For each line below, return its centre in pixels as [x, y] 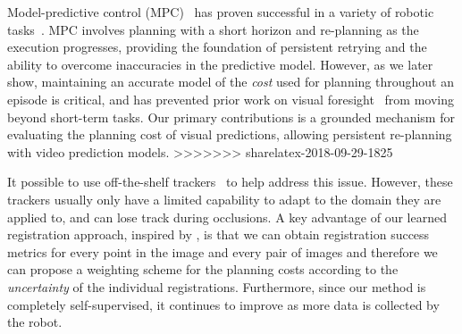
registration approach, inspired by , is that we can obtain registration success [218, 234]
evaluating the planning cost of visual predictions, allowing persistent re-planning [230, 134]
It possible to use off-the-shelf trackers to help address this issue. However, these [230, 182]
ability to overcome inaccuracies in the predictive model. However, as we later [220, 64]
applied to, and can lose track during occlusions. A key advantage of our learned [227, 217]
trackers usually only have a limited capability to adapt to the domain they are [224, 199]
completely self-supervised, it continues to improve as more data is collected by [223, 304]
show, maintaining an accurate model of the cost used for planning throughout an [231, 82]
